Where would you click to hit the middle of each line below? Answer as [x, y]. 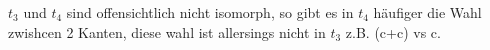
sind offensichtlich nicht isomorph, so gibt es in [210, 12]
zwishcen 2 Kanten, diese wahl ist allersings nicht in [167, 31]
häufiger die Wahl [427, 12]
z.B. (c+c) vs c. [393, 31]
